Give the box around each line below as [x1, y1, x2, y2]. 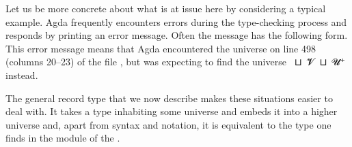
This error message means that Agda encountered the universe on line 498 [5, 41, 316, 55]
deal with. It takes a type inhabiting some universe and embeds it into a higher [5, 104, 338, 118]
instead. [5, 67, 38, 82]
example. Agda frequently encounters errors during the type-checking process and [5, 14, 347, 29]
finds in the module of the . [5, 131, 120, 145]
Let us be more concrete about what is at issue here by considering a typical [5, 1, 326, 15]
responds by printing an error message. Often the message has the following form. [5, 28, 348, 42]
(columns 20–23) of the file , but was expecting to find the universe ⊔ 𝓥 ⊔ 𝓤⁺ [5, 54, 345, 69]
